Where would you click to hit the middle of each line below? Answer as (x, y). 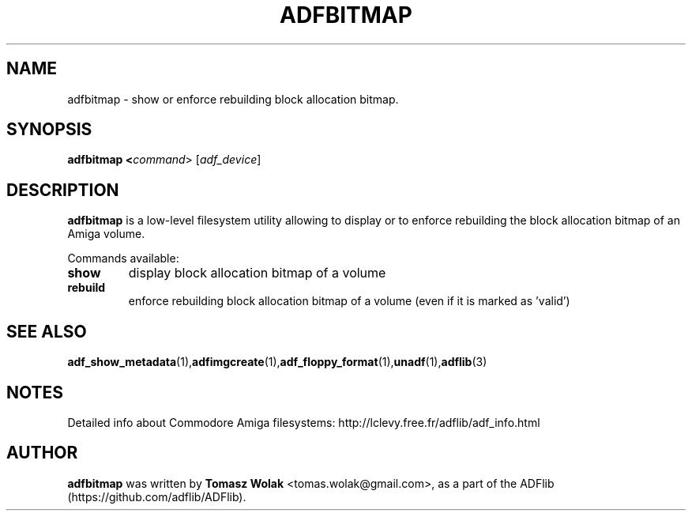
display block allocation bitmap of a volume (257, 273)
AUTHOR (42, 453)
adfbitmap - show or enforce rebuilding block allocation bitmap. (233, 99)
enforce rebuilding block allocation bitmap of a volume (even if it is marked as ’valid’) (349, 301)
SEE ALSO (47, 331)
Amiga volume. (106, 234)
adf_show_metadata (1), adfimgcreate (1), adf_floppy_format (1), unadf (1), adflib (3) (277, 362)
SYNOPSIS (49, 130)
